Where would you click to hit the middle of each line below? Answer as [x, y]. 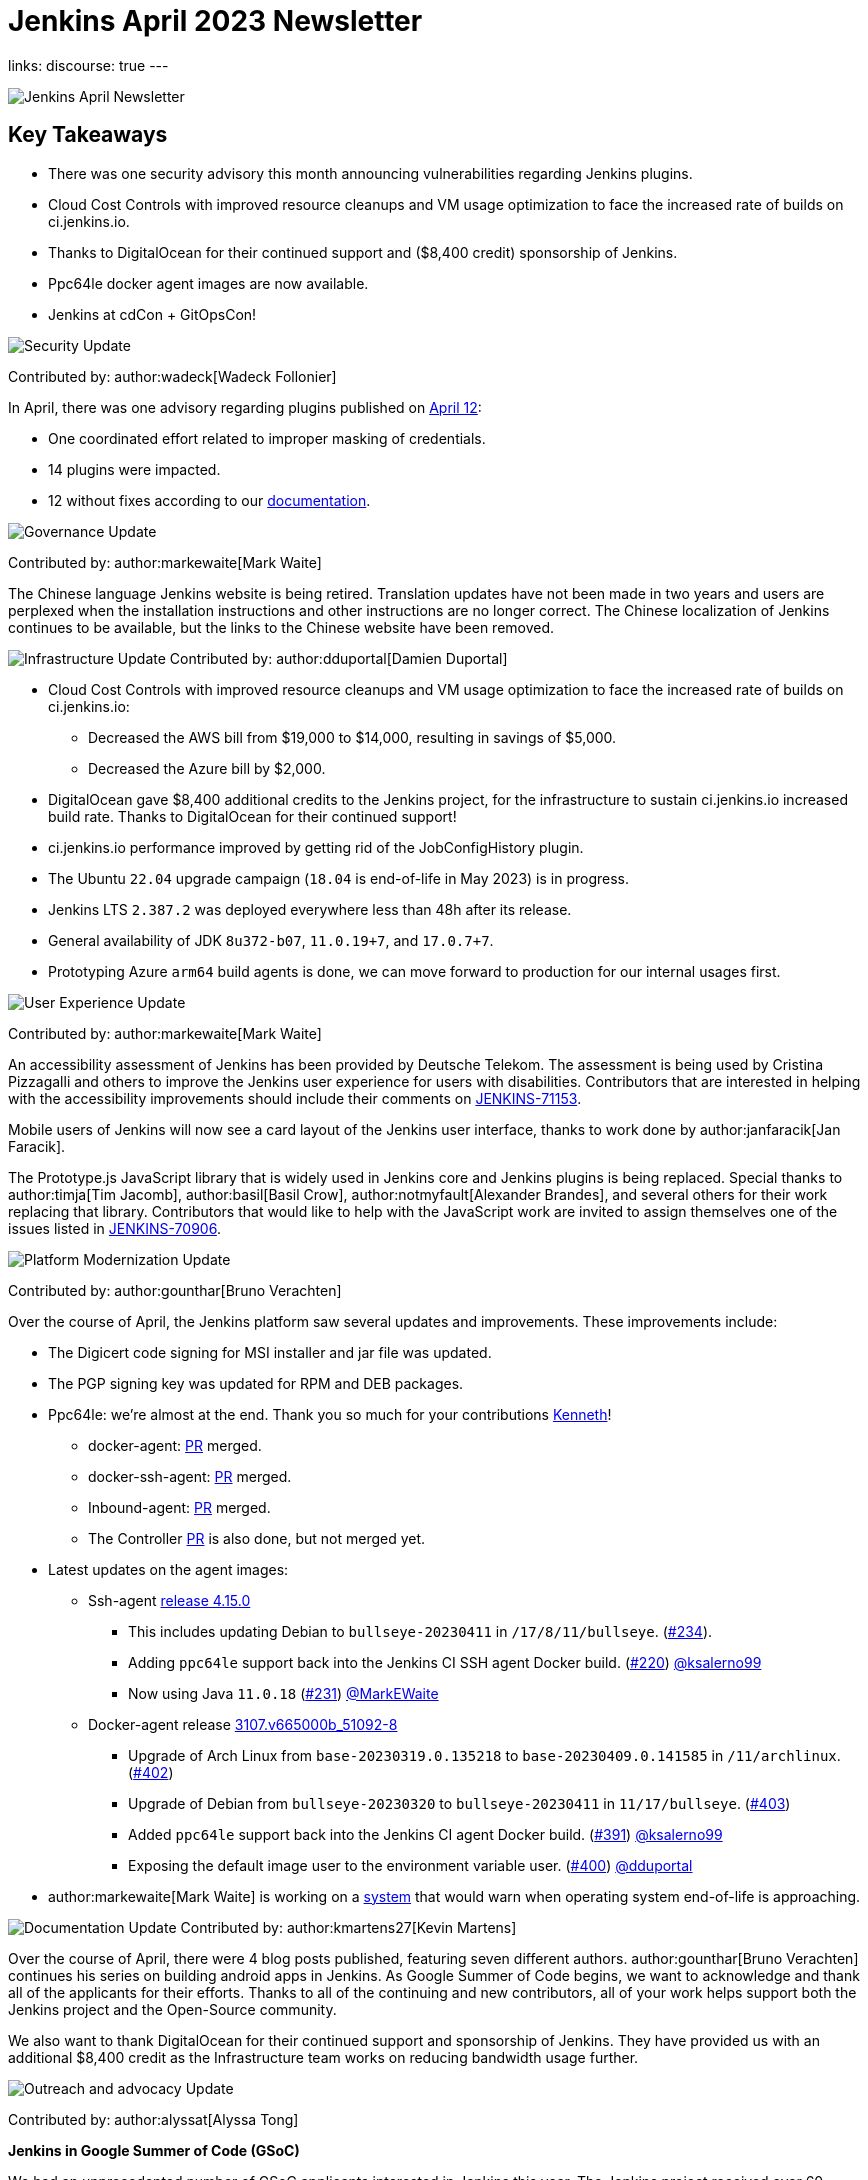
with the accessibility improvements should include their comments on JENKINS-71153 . [295, 1098]
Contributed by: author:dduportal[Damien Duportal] [338, 658]
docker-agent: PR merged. [175, 1445]
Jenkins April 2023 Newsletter [215, 21]
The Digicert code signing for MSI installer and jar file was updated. [270, 1352]
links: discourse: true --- [88, 65]
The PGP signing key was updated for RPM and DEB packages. [256, 1383]
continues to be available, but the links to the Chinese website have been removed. [281, 627]
